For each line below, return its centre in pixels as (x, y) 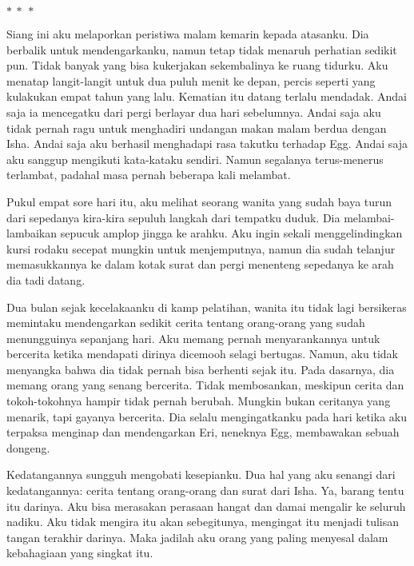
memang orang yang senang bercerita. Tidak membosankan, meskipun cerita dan (205, 385)
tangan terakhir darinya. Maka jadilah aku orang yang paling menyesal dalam (197, 537)
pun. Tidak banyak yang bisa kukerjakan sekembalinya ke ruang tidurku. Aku (197, 65)
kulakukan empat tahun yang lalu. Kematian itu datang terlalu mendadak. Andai (207, 96)
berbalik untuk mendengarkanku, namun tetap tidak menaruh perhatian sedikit (202, 49)
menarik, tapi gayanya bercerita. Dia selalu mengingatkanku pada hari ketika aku (207, 416)
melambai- (369, 217)
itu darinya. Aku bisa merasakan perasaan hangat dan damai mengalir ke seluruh (206, 506)
